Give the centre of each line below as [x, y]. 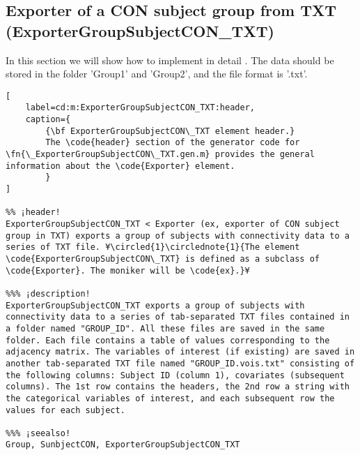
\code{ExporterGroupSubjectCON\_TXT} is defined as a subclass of [163, 259]
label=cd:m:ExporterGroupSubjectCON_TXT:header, [140, 108]
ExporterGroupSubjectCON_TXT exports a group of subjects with [155, 305]
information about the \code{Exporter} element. [120, 166]
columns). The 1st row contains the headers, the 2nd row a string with [178, 387]
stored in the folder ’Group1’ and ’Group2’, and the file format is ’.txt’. [157, 74]
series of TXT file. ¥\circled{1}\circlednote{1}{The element [153, 247]
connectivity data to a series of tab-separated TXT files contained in [178, 317]
